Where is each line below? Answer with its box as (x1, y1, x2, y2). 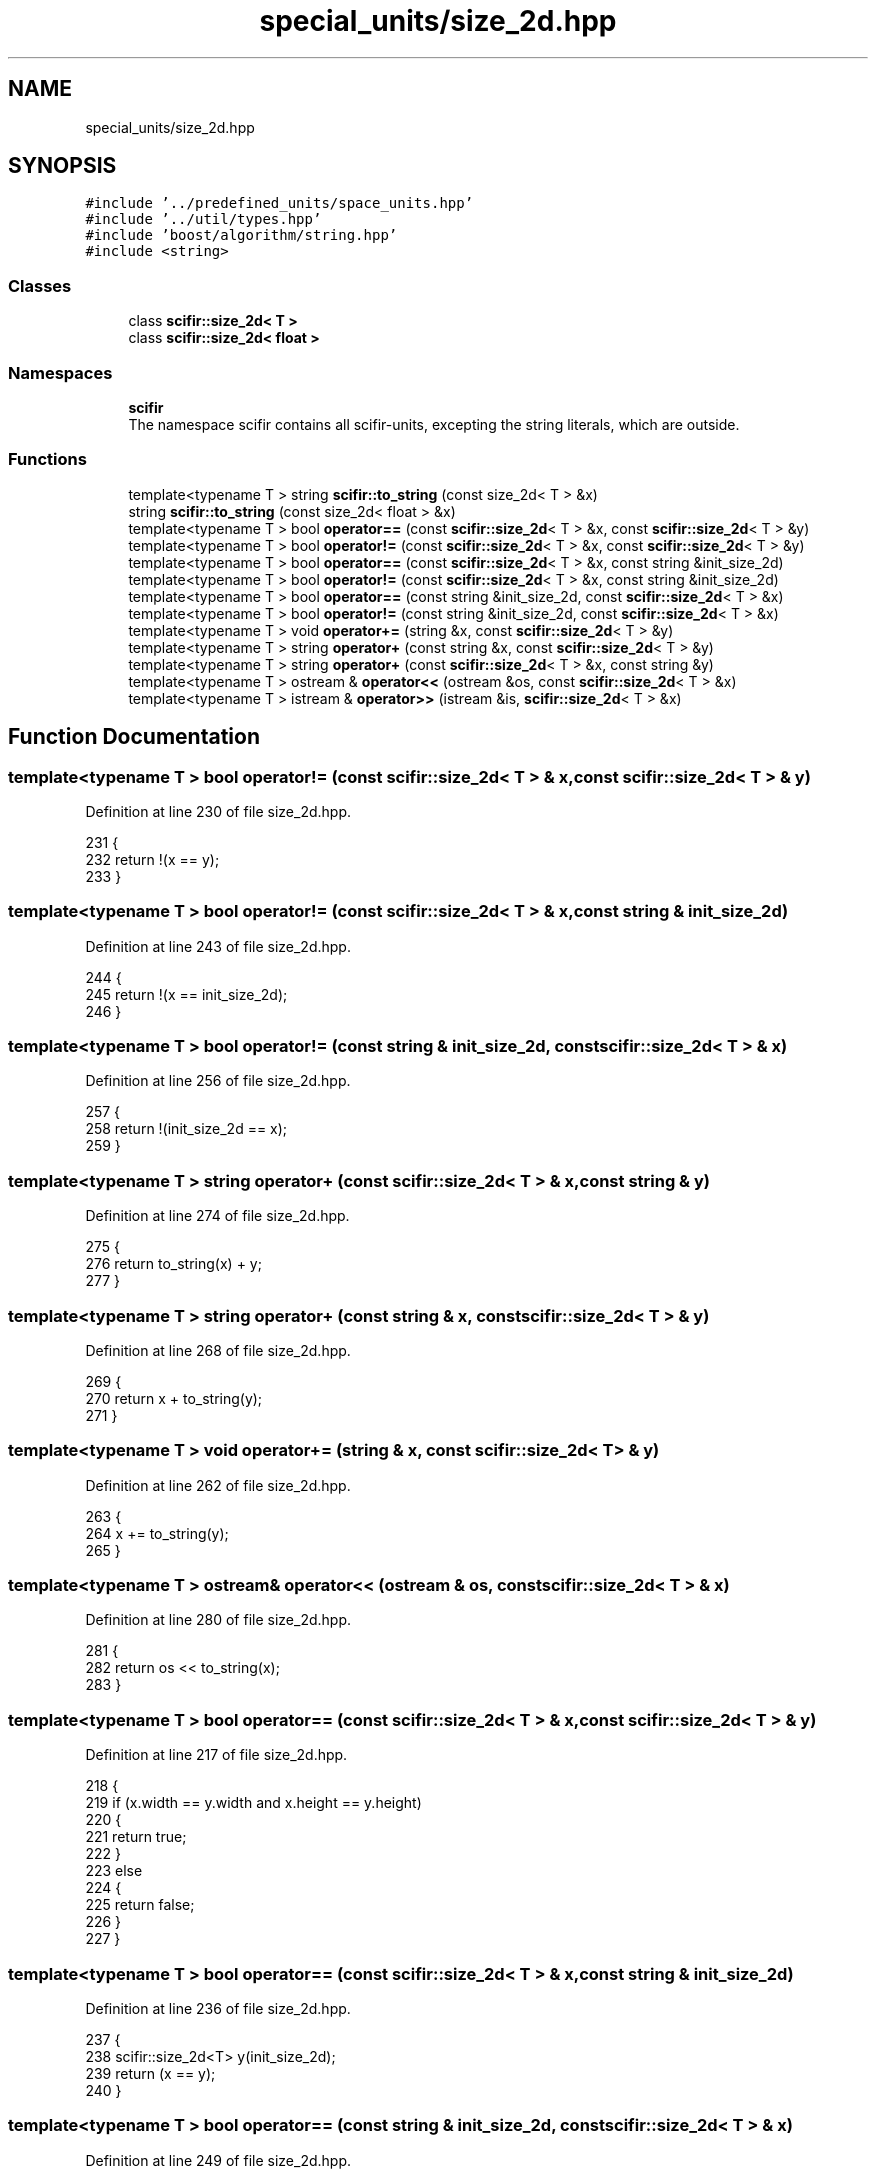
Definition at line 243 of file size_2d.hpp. (85, 937, 351, 955)
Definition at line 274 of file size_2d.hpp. (85, 1207, 350, 1225)
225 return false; (85, 1896, 195, 1914)
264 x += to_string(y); (85, 1524, 229, 1542)
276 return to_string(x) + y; (85, 1255, 262, 1273)
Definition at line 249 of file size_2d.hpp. (85, 2151, 352, 2169)
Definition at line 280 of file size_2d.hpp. (85, 1611, 351, 1629)
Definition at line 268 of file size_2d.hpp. (85, 1341, 351, 1359)
